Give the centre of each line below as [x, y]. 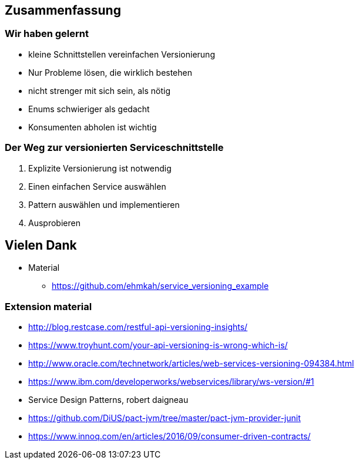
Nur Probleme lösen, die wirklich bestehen [110, 72]
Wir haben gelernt [47, 34]
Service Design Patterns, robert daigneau [108, 400]
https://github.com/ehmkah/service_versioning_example [160, 286]
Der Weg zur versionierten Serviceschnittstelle [114, 148]
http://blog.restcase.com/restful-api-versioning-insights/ [138, 327]
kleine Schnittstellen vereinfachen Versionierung [122, 54]
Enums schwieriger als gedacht [89, 109]
